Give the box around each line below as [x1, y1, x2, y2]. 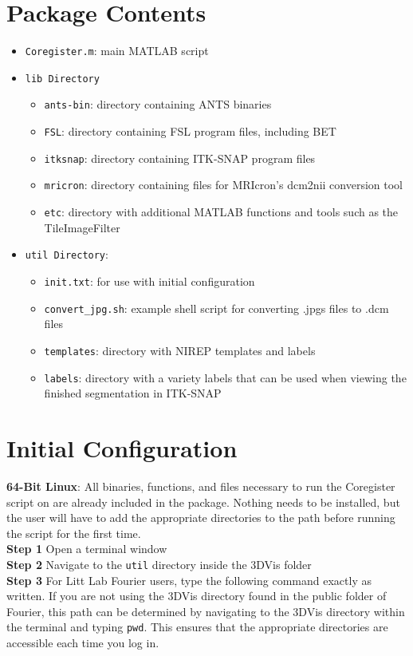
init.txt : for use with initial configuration [44, 272, 255, 289]
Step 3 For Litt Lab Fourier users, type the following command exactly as [6, 571, 372, 588]
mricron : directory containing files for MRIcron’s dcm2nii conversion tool [44, 176, 403, 193]
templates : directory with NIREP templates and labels [44, 342, 316, 358]
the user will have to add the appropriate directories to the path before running [6, 509, 395, 526]
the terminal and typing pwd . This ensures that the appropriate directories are [6, 618, 388, 635]
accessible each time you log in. [6, 634, 159, 650]
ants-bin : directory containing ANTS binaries [44, 96, 272, 113]
